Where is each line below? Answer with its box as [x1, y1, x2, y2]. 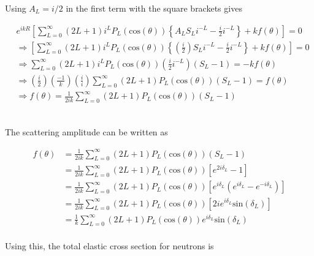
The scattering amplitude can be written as [5, 126, 168, 138]
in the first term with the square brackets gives [66, 2, 242, 14]
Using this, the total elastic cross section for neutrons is [5, 239, 214, 252]
